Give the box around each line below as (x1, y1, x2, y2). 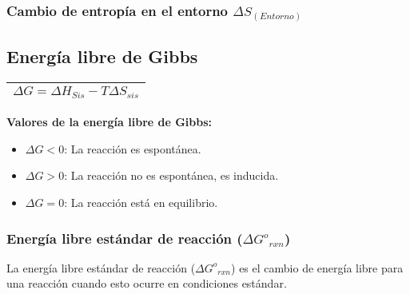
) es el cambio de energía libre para (231, 259, 404, 276)
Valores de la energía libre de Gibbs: (6, 113, 213, 130)
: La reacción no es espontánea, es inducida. (64, 167, 279, 184)
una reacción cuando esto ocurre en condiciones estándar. (6, 275, 287, 292)
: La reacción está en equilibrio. (64, 194, 218, 211)
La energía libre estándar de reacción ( (6, 259, 196, 276)
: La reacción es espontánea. (64, 140, 201, 157)
